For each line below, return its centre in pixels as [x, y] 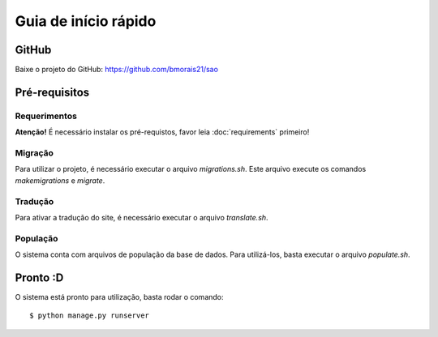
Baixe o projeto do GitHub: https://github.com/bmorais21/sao [117, 70]
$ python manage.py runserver [90, 316]
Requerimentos [46, 116]
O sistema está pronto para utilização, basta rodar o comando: [119, 296]
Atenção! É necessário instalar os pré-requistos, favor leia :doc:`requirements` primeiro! [162, 132]
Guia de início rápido [86, 21]
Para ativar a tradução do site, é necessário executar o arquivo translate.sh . [142, 217]
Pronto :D [39, 277]
